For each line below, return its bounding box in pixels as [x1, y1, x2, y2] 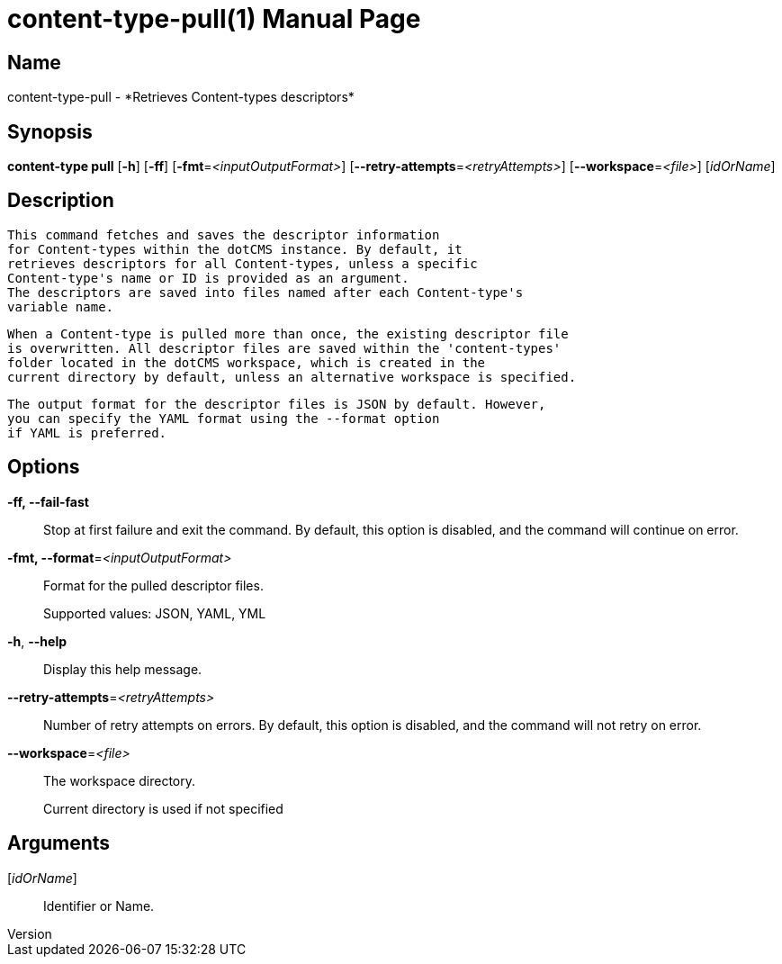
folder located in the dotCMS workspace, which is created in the [7, 355, 486, 370]
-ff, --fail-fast [7, 493, 89, 509]
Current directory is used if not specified [43, 800, 283, 816]
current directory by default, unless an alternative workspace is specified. [7, 369, 577, 384]
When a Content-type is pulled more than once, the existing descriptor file [7, 326, 569, 341]
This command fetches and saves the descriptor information [7, 227, 440, 242]
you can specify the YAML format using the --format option [7, 410, 440, 426]
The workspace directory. [43, 772, 196, 788]
